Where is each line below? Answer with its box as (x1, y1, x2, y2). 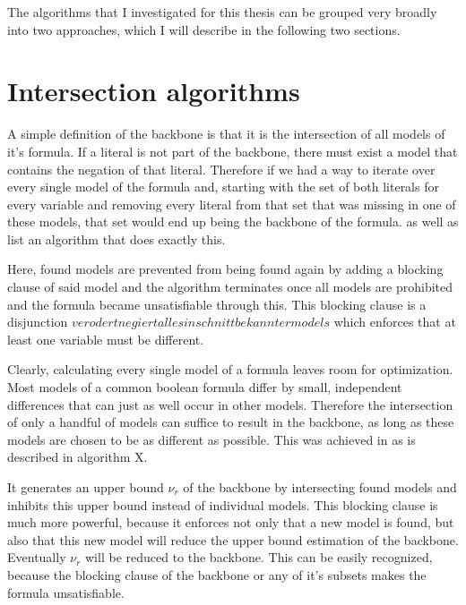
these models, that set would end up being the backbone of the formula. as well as (7, 212, 459, 231)
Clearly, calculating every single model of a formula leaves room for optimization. (7, 360, 453, 379)
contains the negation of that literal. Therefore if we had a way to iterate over (7, 159, 436, 178)
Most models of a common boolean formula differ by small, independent (7, 378, 402, 396)
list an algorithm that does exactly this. (7, 229, 226, 248)
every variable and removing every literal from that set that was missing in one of (7, 194, 456, 213)
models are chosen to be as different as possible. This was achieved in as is (7, 430, 416, 448)
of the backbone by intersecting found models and (183, 478, 457, 496)
